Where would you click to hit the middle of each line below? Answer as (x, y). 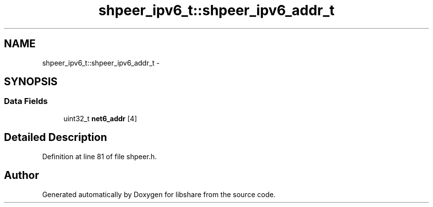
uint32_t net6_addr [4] (100, 118)
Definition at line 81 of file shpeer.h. (100, 156)
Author (22, 175)
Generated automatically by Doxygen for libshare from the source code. (159, 194)
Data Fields (26, 101)
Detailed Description (56, 138)
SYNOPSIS (31, 82)
